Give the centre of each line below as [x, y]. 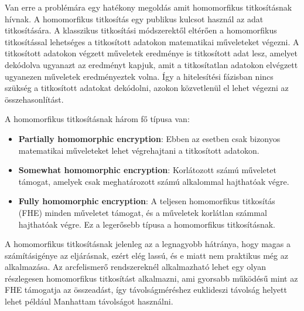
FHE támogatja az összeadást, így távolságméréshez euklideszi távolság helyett [146, 290]
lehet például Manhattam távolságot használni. [89, 301]
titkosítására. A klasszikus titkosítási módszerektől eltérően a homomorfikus [141, 30]
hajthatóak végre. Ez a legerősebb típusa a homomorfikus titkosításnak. [147, 224]
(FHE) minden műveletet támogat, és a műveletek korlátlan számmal [143, 212]
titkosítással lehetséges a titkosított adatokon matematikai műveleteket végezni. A [152, 41]
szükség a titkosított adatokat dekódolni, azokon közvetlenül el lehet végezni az [147, 88]
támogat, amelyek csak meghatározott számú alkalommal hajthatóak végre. [154, 181]
